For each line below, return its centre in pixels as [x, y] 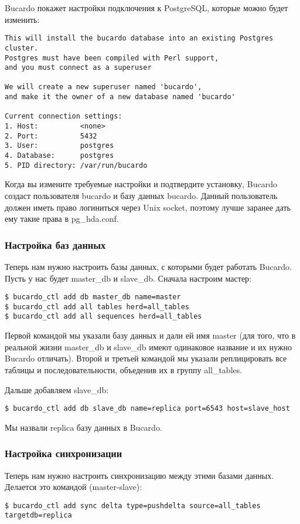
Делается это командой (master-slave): [74, 487]
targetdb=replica [38, 515]
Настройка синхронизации [64, 453]
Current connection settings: [64, 116]
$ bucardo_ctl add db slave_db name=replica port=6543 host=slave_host [147, 409]
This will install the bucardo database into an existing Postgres [139, 38]
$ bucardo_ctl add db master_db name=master [93, 297]
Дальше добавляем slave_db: [57, 389]
